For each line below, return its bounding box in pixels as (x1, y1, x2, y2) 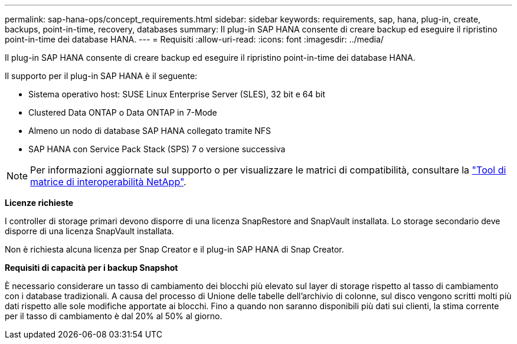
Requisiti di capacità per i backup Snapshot (5, 263, 178, 273)
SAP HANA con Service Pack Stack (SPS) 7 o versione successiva (28, 144, 286, 154)
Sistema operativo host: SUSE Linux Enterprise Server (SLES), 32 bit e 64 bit (28, 89, 326, 99)
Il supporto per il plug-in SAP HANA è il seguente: (5, 71, 198, 81)
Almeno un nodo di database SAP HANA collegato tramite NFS (28, 126, 271, 136)
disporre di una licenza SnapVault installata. (5, 226, 174, 236)
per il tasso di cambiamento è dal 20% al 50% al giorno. (5, 311, 222, 321)
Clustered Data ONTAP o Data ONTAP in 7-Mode (28, 107, 217, 117)
